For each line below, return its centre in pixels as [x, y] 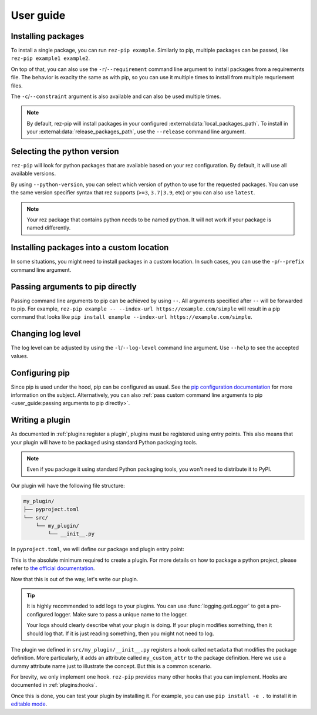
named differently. [49, 228]
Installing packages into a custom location [90, 247]
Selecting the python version [65, 151]
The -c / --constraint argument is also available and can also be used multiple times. [116, 96]
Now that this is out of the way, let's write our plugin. [75, 579]
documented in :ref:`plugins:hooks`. [54, 685]
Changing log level [46, 334]
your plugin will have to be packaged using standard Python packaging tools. [104, 442]
